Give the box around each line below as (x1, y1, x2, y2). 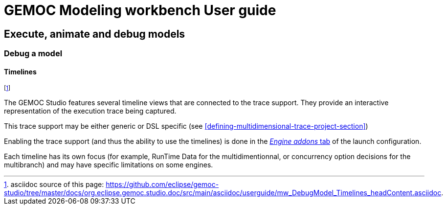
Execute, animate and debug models (4, 27, 185, 40)
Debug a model (4, 48, 63, 59)
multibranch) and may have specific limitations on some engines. (4, 161, 213, 169)
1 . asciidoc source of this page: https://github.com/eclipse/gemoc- (4, 180, 219, 189)
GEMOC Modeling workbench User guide (4, 2, 276, 19)
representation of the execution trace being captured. (4, 107, 177, 116)
